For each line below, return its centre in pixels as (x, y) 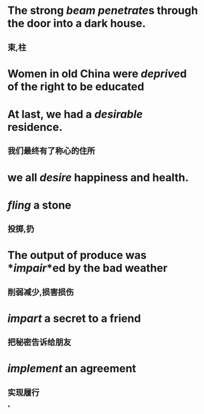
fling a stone (40, 205)
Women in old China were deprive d (97, 74)
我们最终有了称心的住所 (51, 151)
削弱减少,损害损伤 (41, 292)
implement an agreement (72, 369)
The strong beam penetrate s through (103, 11)
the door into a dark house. (77, 23)
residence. (35, 127)
